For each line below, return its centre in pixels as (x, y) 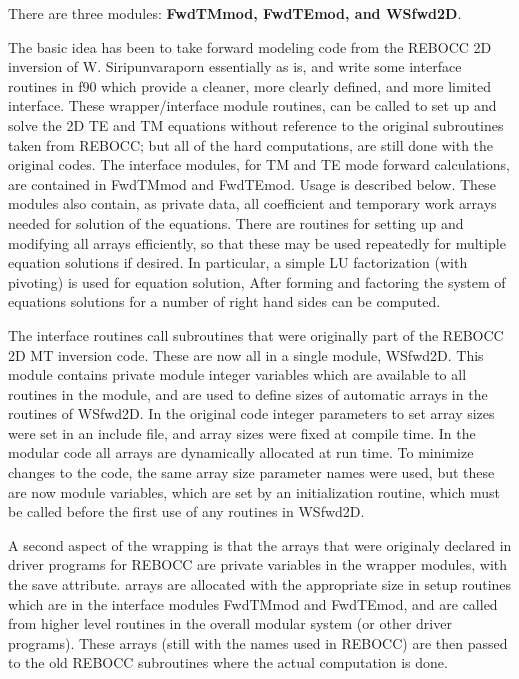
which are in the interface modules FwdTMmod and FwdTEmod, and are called (253, 603)
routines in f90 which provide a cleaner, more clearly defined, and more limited (249, 85)
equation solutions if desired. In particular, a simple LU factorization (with (238, 262)
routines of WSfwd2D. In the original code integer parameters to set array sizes (251, 413)
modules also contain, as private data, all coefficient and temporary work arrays (252, 203)
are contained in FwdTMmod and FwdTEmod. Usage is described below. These (252, 183)
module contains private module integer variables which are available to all (237, 374)
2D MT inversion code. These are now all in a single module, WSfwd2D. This (246, 354)
